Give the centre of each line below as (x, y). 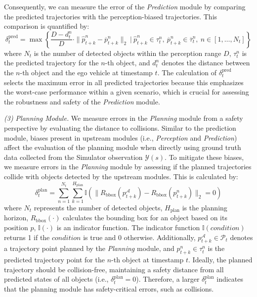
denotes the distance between (206, 63)
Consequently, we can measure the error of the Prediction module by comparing (125, 6)
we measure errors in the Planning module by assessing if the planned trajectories (128, 167)
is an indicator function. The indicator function (128, 227)
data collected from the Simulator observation (73, 157)
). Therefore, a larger (168, 279)
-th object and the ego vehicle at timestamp (86, 72)
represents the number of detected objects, (98, 208)
